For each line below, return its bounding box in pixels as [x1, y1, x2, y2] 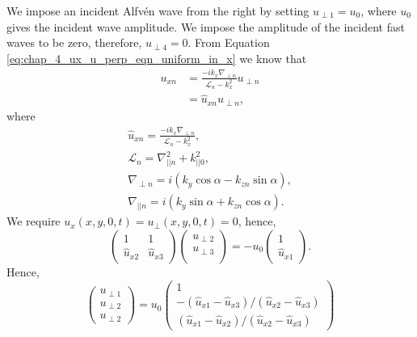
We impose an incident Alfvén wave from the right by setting [6, 2, 310, 19]
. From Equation [187, 34, 270, 51]
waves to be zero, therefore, [6, 34, 142, 51]
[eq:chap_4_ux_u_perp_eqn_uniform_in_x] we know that [6, 49, 307, 66]
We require [6, 213, 61, 230]
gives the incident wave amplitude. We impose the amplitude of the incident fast [6, 18, 405, 35]
